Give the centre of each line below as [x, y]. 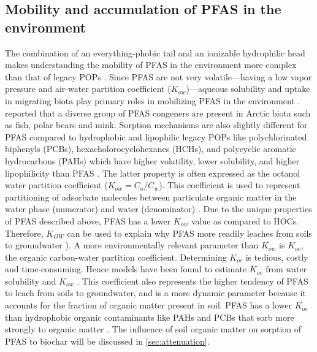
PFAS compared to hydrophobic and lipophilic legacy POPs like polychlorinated [156, 136]
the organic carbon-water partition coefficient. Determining [116, 257]
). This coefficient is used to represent [230, 185]
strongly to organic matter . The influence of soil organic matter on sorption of [153, 329]
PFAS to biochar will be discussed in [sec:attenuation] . [107, 341]
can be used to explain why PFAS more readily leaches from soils [189, 233]
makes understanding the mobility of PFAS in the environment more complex [151, 65]
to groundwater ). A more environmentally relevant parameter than [132, 245]
